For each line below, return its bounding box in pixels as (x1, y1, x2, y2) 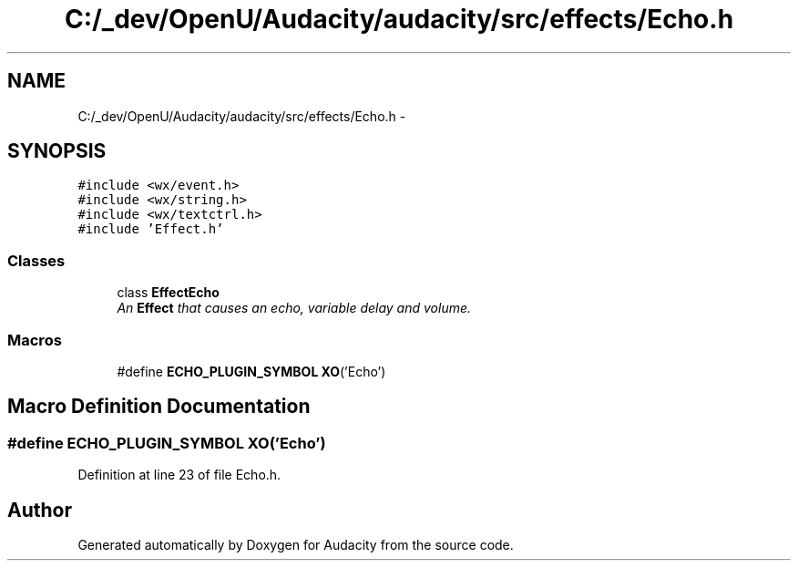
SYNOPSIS (7, 139, 107, 163)
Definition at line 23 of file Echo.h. (77, 467, 281, 483)
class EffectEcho (117, 284, 220, 301)
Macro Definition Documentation (7, 395, 311, 418)
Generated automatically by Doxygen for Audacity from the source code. (77, 537, 514, 553)
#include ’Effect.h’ (77, 222, 224, 237)
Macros (7, 330, 62, 349)
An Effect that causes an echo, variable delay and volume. (117, 300, 472, 316)
